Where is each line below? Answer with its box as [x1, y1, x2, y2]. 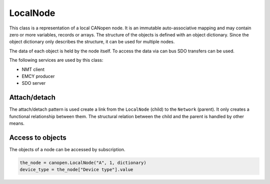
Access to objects [9, 133, 67, 142]
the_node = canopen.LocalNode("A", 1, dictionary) [19, 160, 147, 166]
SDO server [21, 80, 46, 86]
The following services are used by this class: [9, 57, 103, 63]
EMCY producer [21, 73, 55, 79]
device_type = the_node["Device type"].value [19, 167, 133, 173]
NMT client [21, 66, 44, 72]
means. [9, 120, 25, 126]
